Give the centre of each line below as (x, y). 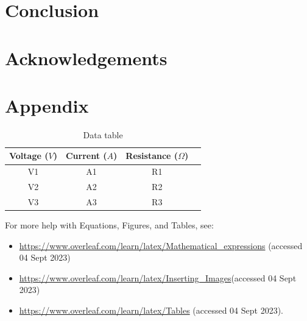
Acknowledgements (86, 58)
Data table (103, 134)
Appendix (47, 105)
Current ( (86, 156)
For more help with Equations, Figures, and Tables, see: (109, 225)
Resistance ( (152, 156)
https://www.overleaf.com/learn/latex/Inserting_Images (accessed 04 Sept (158, 277)
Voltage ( (29, 156)
